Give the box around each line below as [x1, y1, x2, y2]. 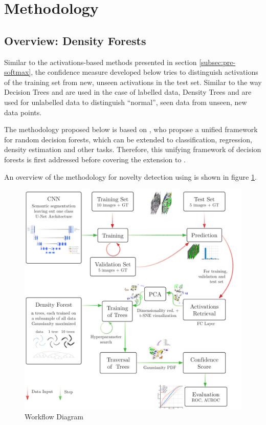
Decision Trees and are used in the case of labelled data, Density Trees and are [4, 87, 252, 97]
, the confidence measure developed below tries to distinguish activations [31, 67, 258, 77]
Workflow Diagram [25, 411, 84, 422]
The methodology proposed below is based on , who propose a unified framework [4, 124, 258, 135]
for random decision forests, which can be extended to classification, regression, [4, 134, 252, 144]
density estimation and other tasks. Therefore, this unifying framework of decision [4, 144, 261, 155]
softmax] [4, 67, 31, 77]
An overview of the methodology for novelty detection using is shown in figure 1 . [4, 171, 257, 182]
